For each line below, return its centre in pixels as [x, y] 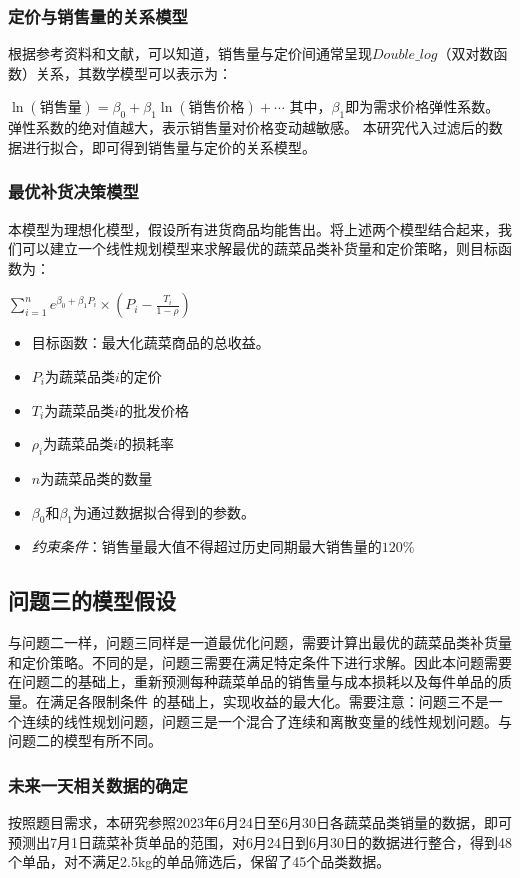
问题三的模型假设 [92, 600]
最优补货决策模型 [73, 191]
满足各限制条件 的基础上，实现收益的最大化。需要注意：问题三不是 [269, 700]
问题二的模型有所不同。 [85, 740]
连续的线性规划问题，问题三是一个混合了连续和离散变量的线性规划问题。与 [266, 720]
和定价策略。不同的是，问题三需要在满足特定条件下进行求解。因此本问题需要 [260, 661]
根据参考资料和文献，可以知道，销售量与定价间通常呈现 [190, 53]
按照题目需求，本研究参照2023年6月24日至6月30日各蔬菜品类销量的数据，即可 [260, 821]
